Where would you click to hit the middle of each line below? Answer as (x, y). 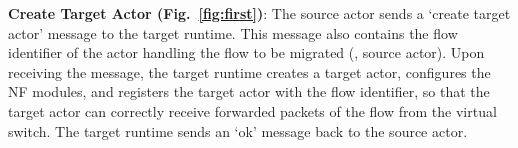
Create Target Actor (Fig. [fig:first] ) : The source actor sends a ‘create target (259, 13)
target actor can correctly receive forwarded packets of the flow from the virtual (252, 110)
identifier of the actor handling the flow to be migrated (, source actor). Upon (246, 52)
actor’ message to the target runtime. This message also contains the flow (233, 32)
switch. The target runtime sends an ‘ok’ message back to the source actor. (238, 130)
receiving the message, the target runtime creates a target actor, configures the (249, 71)
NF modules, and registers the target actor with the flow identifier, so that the (249, 91)
